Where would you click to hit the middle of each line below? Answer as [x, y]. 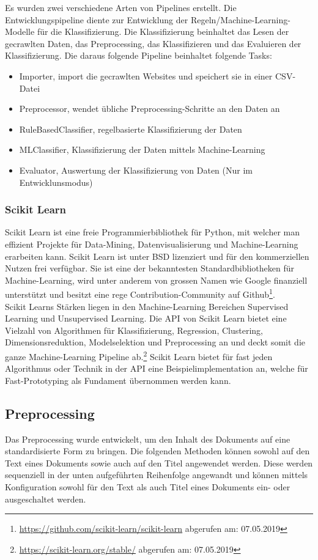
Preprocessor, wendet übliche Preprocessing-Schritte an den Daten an [150, 109]
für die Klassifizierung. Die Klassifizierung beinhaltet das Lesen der [163, 31]
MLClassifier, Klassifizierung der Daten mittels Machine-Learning [142, 149]
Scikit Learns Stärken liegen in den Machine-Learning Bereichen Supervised [147, 306]
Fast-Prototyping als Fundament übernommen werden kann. [118, 380]
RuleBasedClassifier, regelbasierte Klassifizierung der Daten [131, 129]
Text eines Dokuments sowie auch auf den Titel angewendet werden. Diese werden [159, 462]
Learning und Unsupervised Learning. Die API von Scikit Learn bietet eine [146, 318]
